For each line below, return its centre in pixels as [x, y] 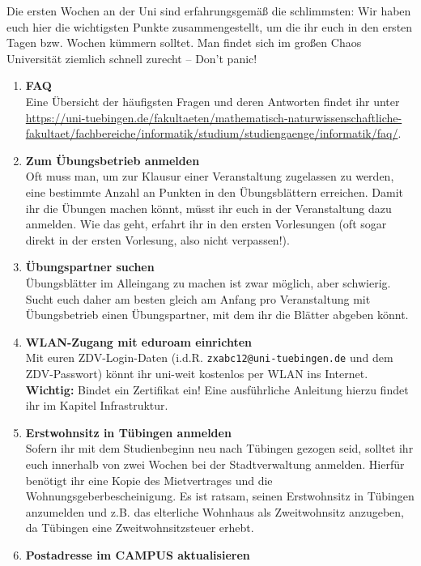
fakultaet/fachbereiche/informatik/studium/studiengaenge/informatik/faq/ [212, 133]
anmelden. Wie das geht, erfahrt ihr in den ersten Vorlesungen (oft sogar [206, 224]
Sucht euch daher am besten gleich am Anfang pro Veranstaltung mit [198, 298]
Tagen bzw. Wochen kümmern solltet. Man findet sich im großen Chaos [184, 43]
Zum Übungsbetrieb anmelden [113, 160]
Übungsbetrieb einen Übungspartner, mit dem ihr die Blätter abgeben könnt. [217, 315]
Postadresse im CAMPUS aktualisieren [138, 554]
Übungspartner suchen [90, 267]
